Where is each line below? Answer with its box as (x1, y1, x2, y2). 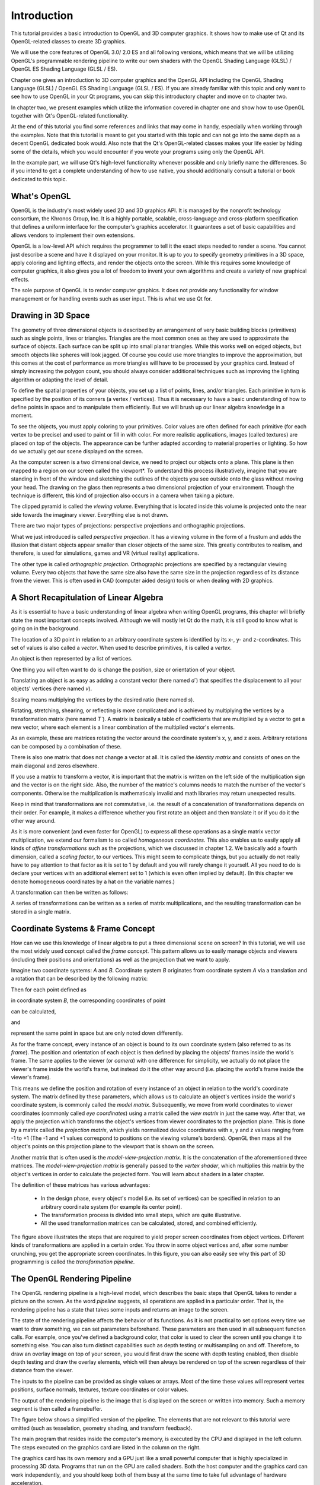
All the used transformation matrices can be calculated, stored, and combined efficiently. (40, 1219, 258, 1227)
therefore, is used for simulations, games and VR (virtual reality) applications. (11, 549, 200, 557)
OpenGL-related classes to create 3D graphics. (11, 37, 126, 45)
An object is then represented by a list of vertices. (11, 655, 133, 662)
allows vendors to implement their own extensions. (11, 232, 135, 239)
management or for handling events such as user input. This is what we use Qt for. (11, 295, 213, 302)
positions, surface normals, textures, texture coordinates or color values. (11, 1386, 189, 1393)
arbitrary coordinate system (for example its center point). (40, 1203, 183, 1210)
